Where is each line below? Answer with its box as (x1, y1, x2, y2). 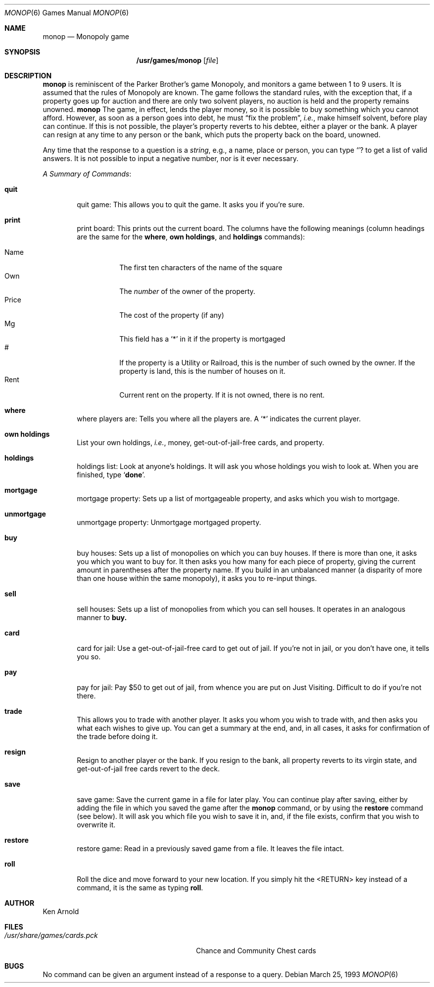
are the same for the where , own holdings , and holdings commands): (77, 232, 305, 241)
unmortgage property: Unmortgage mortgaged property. (77, 518, 261, 526)
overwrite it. (77, 820, 116, 829)
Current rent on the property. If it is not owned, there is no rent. (119, 391, 325, 399)
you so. (77, 652, 101, 661)
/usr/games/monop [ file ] (136, 56, 219, 64)
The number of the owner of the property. (119, 287, 255, 295)
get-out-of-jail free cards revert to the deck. (77, 764, 220, 773)
